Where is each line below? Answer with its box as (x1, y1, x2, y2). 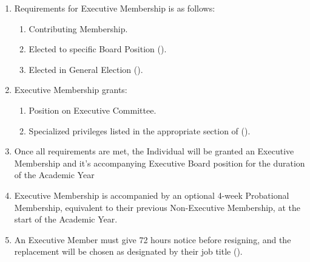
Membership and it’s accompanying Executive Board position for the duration (14, 156, 305, 169)
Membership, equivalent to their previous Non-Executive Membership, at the (14, 201, 300, 213)
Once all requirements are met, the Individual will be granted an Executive (14, 145, 294, 157)
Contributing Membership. (29, 22, 128, 35)
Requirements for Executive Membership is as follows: (14, 2, 215, 14)
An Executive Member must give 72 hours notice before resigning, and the (14, 233, 291, 246)
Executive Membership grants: (14, 83, 127, 96)
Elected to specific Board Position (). (29, 43, 167, 55)
